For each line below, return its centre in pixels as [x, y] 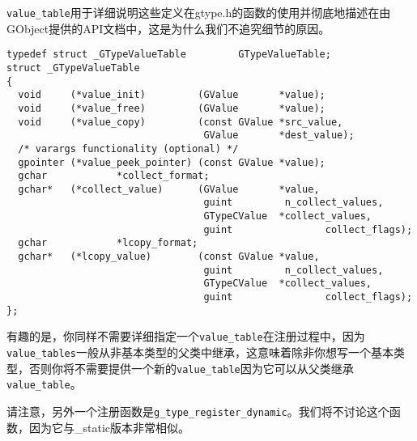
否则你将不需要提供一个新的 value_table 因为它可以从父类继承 [191, 368]
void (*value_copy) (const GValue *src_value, [181, 122]
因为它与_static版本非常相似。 [109, 427]
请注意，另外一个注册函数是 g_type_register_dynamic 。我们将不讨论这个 [198, 411]
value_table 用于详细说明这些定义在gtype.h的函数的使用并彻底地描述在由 [199, 12]
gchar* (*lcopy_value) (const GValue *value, [169, 257]
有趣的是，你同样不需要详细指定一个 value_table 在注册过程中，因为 [186, 336]
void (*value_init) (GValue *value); [172, 95]
